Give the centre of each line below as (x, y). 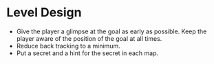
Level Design (44, 13)
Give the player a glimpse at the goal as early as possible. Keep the (111, 31)
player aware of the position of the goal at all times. (89, 38)
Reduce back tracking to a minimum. (68, 46)
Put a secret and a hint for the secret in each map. (87, 53)
